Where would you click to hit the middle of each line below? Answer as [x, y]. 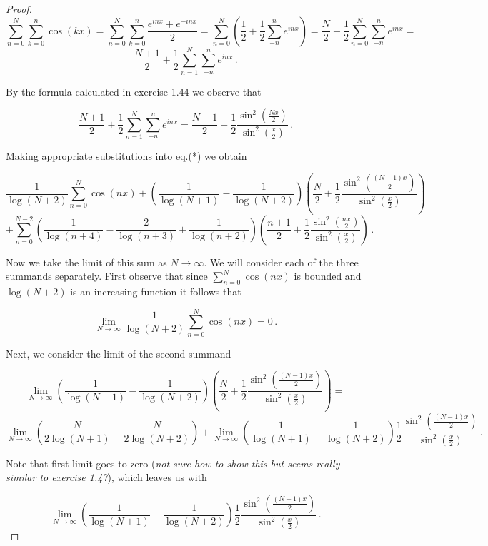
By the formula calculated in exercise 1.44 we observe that [134, 91]
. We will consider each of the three [281, 262]
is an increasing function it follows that [156, 291]
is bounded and [328, 276]
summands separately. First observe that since [107, 276]
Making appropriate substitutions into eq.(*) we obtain [126, 156]
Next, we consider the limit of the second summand [119, 353]
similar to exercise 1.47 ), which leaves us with [106, 477]
